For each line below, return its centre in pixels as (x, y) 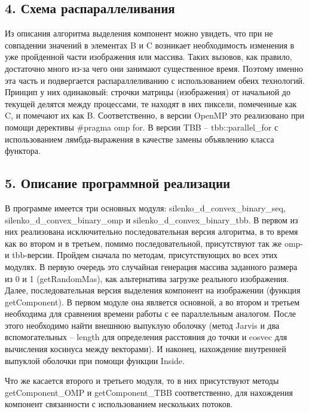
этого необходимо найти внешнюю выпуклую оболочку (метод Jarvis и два (142, 325)
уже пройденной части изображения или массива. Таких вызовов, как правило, (149, 57)
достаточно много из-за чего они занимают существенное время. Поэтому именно (154, 68)
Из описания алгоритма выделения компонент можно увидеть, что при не (139, 33)
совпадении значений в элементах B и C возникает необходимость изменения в (150, 45)
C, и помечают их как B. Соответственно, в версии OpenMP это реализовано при (154, 115)
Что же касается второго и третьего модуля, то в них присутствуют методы (142, 381)
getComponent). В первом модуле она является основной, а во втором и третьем (152, 302)
